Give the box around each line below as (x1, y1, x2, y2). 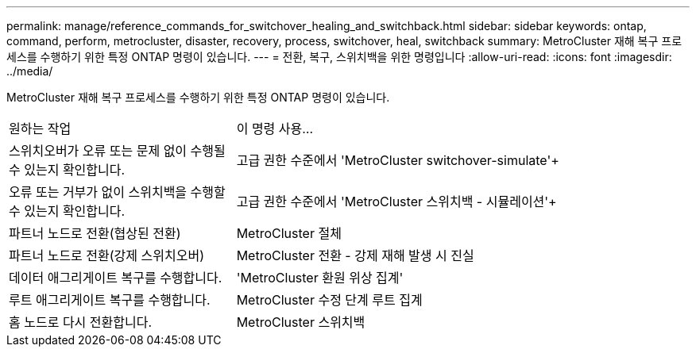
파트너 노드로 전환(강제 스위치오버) (9, 247, 204, 263)
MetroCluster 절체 (236, 225, 342, 241)
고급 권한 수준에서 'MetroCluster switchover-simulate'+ (236, 152, 559, 168)
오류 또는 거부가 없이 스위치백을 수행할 (9, 184, 226, 200)
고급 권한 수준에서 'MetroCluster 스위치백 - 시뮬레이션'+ (236, 194, 557, 209)
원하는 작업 (9, 121, 72, 136)
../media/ (6, 64, 53, 78)
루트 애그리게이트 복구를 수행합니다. (9, 292, 211, 308)
